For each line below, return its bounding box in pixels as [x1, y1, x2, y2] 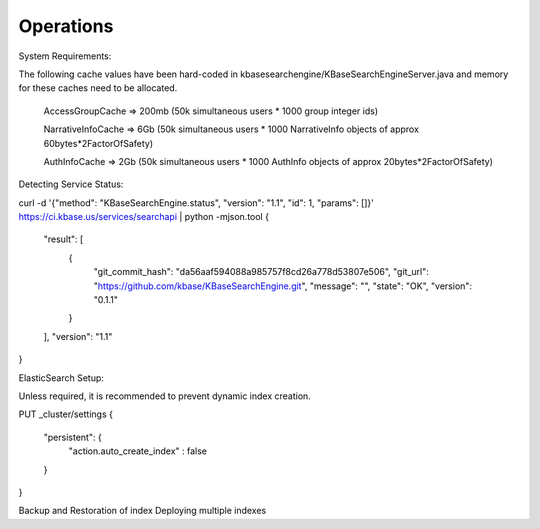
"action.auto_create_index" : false [68, 445, 207, 457]
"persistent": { [43, 431, 102, 443]
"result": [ [43, 233, 84, 245]
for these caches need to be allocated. [18, 82, 178, 94]
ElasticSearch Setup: [18, 371, 105, 384]
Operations [18, 15, 114, 37]
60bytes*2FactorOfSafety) [43, 137, 154, 149]
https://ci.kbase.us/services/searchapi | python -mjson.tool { [18, 211, 270, 223]
